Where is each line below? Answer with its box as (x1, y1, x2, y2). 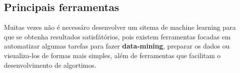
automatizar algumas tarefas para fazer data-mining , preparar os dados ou (4, 41, 230, 51)
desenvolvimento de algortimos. (4, 60, 97, 70)
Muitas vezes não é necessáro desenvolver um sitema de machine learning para (4, 22, 236, 32)
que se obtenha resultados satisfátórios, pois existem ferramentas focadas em (4, 31, 231, 41)
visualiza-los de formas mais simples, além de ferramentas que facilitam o (4, 50, 221, 60)
